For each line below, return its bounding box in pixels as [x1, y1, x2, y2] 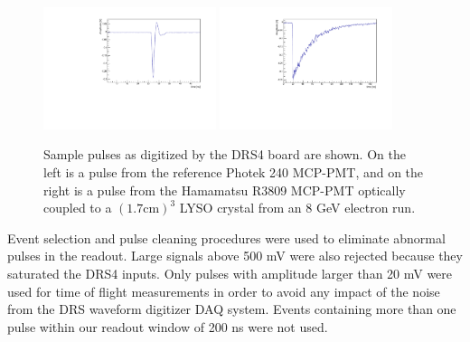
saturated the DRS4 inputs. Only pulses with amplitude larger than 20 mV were [7, 264, 453, 282]
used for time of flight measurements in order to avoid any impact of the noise [7, 281, 440, 300]
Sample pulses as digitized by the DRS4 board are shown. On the [43, 145, 406, 164]
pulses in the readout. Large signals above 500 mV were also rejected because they [7, 246, 463, 265]
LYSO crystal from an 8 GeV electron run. [179, 198, 416, 217]
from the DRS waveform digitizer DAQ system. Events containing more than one [7, 299, 456, 318]
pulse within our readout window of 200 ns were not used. [7, 317, 328, 336]
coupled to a [43, 198, 112, 217]
